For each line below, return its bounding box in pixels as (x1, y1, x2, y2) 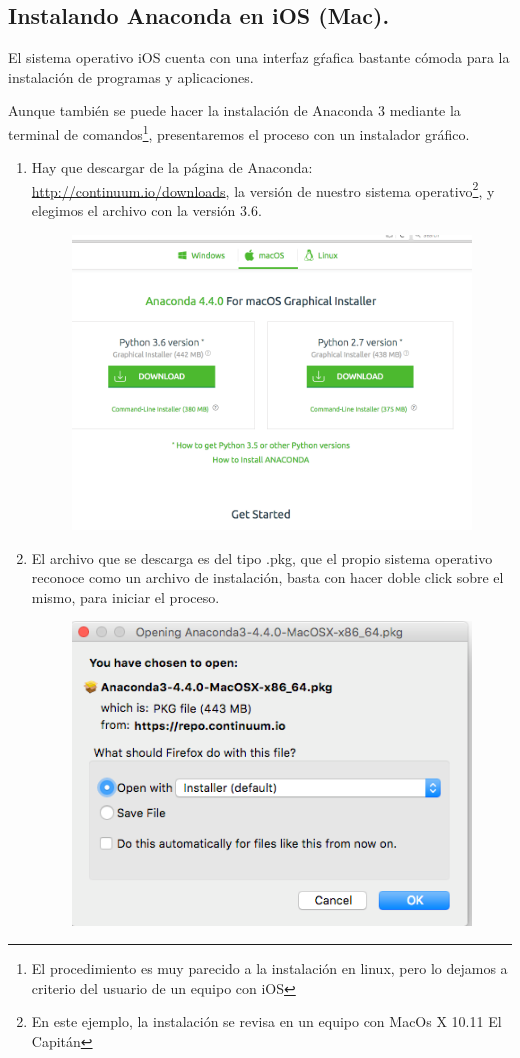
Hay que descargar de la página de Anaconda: (31, 157, 313, 178)
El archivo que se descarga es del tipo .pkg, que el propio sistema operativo (31, 547, 493, 568)
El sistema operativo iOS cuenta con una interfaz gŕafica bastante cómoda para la (8, 47, 510, 68)
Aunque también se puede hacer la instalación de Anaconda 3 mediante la (8, 100, 461, 121)
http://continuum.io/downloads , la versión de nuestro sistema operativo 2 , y (31, 177, 495, 201)
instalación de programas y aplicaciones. (8, 66, 254, 87)
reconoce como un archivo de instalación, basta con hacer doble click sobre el (31, 567, 504, 588)
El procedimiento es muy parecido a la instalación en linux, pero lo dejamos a (31, 958, 508, 979)
